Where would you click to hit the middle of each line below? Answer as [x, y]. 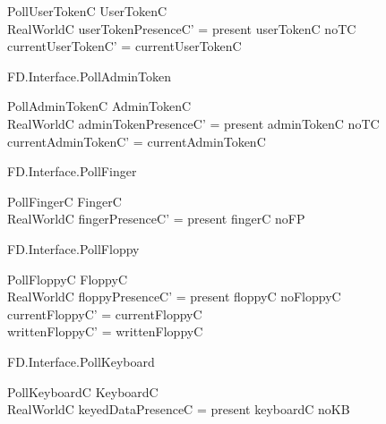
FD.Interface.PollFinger [72, 171]
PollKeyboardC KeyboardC [83, 391]
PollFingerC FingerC [64, 201]
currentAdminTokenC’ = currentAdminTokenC [137, 141]
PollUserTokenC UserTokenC [87, 11]
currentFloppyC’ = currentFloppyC [105, 314]
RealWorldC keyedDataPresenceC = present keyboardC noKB [179, 409]
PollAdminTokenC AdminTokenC [99, 106]
